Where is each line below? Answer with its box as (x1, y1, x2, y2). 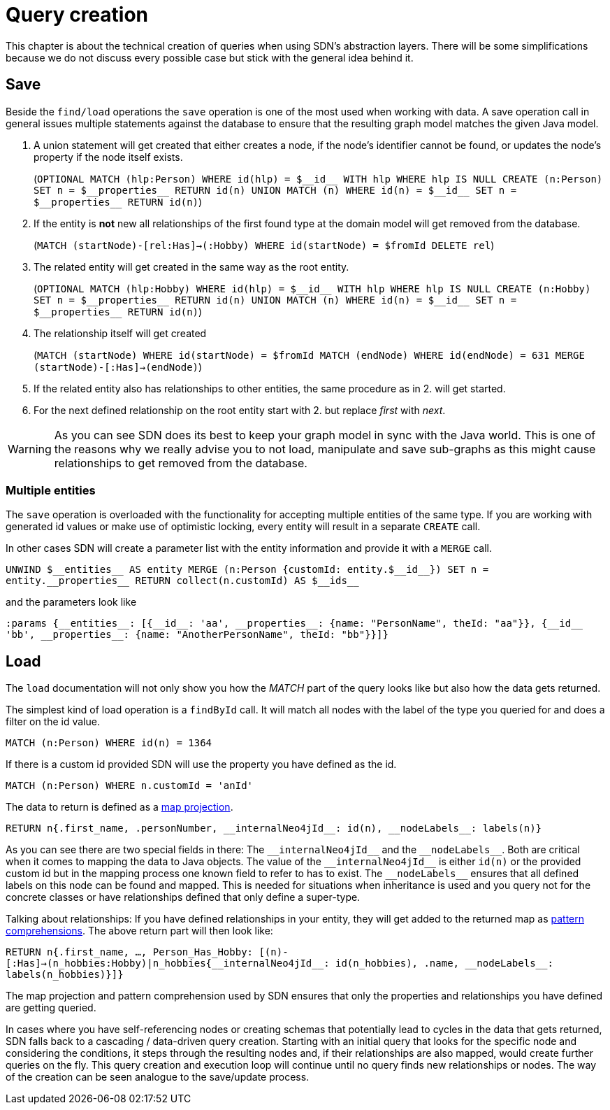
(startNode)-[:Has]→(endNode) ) (34, 360, 203, 373)
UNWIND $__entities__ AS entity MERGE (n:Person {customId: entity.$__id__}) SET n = (6, 564, 489, 576)
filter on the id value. (6, 716, 100, 728)
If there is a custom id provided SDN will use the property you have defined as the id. (6, 758, 397, 771)
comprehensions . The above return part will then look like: (6, 925, 273, 937)
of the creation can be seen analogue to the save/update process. (6, 1071, 310, 1083)
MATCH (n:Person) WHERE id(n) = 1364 (6, 737, 212, 749)
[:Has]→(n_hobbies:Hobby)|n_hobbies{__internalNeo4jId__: (6, 958, 330, 969)
